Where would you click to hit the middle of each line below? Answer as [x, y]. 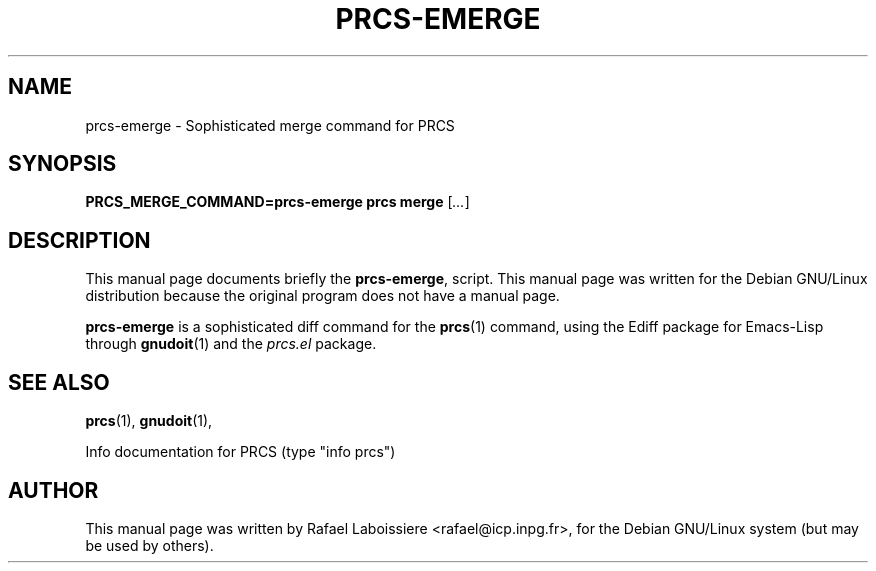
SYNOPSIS [62, 164]
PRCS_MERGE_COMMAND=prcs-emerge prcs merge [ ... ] [277, 202]
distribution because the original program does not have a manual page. [322, 296]
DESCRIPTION [79, 240]
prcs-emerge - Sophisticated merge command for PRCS [270, 125]
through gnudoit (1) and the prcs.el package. [231, 344]
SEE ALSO [59, 382]
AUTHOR [53, 490]
